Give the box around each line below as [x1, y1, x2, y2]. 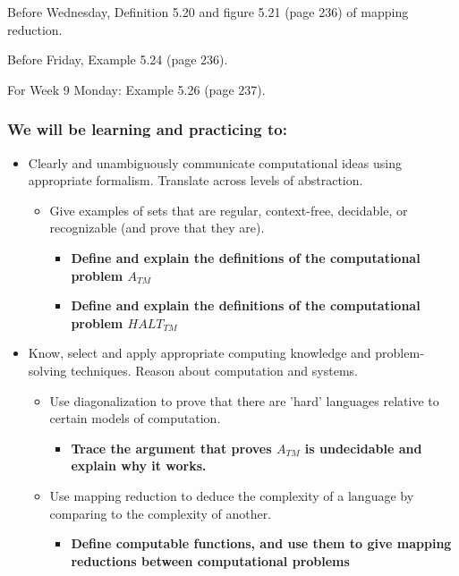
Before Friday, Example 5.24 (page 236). [7, 50, 228, 69]
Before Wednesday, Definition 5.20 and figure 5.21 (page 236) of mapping [7, 3, 409, 21]
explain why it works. [71, 456, 207, 475]
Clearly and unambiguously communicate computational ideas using [28, 153, 402, 172]
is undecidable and [304, 438, 422, 457]
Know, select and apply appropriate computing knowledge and [28, 343, 371, 362]
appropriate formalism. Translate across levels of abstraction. [28, 171, 363, 190]
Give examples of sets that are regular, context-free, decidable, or [49, 200, 408, 219]
